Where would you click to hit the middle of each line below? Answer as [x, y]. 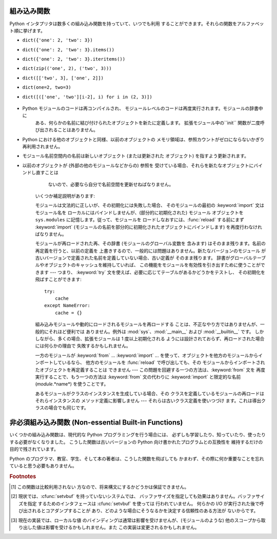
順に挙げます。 [29, 30]
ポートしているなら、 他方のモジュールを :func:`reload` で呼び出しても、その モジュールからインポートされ [152, 362]
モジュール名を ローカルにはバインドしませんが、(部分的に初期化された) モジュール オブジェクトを [139, 213]
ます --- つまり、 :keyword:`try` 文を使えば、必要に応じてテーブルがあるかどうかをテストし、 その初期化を [152, 272]
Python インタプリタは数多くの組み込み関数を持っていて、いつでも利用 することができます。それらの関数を [123, 24]
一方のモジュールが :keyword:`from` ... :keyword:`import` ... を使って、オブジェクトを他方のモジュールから [147, 355]
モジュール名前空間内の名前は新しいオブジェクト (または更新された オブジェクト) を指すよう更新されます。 [135, 156]
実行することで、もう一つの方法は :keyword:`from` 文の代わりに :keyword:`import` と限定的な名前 [138, 377]
